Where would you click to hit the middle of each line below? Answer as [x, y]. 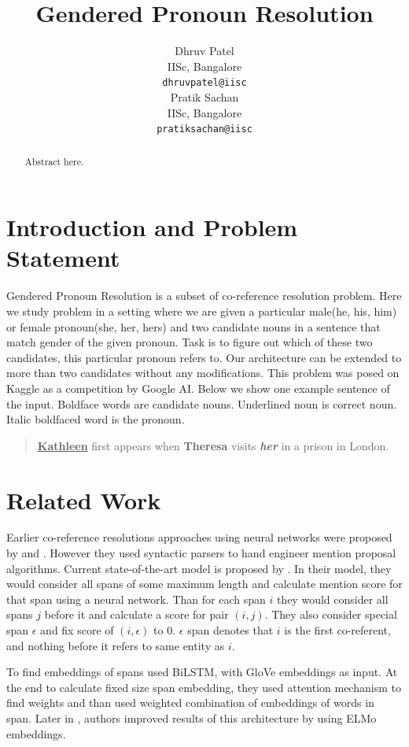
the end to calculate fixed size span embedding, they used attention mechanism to [204, 687]
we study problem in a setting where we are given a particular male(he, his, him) [202, 311]
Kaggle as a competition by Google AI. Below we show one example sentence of [198, 388]
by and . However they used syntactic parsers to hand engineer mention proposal [201, 553]
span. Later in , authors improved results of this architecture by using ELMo [192, 717]
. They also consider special [331, 614]
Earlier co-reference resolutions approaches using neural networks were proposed [199, 537]
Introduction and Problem [152, 227]
